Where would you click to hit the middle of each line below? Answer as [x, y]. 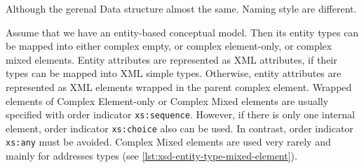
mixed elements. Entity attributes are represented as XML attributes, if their [171, 59]
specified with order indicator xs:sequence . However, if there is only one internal [180, 114]
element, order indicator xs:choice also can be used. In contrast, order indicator [180, 128]
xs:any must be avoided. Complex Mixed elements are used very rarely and [168, 142]
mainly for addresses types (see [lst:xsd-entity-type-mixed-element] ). [151, 156]
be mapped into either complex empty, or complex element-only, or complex [169, 46]
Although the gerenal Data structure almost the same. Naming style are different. [181, 8]
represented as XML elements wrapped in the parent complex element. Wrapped [179, 86]
